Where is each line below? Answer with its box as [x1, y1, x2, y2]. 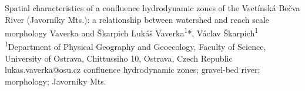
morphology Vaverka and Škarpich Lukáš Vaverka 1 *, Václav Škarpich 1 [5, 25, 259, 39]
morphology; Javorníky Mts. [5, 75, 106, 87]
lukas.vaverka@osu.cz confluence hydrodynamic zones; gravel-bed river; [5, 63, 260, 76]
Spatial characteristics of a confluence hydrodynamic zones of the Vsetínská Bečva [5, 2, 300, 14]
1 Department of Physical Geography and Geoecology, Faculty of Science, [5, 39, 266, 53]
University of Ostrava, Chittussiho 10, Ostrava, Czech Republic [5, 52, 233, 64]
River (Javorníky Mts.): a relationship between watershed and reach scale [5, 13, 270, 25]
